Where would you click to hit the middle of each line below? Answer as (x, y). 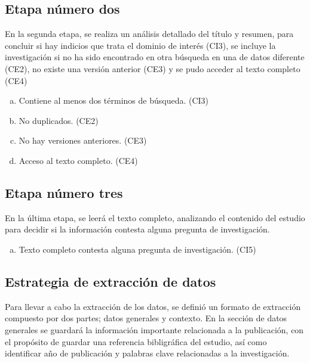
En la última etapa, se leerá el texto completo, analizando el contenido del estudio (155, 217)
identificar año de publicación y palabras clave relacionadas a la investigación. (147, 353)
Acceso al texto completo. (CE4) (78, 160)
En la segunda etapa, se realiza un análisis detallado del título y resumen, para (149, 34)
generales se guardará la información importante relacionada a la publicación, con (154, 329)
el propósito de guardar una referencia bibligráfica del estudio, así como (136, 341)
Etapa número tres (64, 192)
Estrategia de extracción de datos (111, 281)
